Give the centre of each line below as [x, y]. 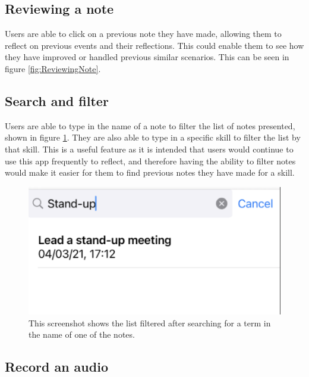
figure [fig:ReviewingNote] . [53, 68]
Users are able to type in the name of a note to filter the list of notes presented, [150, 125]
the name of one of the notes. [82, 334]
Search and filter [57, 100]
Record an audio [56, 367]
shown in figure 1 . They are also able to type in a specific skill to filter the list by [153, 137]
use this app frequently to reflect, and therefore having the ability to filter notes [150, 161]
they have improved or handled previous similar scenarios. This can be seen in [147, 57]
